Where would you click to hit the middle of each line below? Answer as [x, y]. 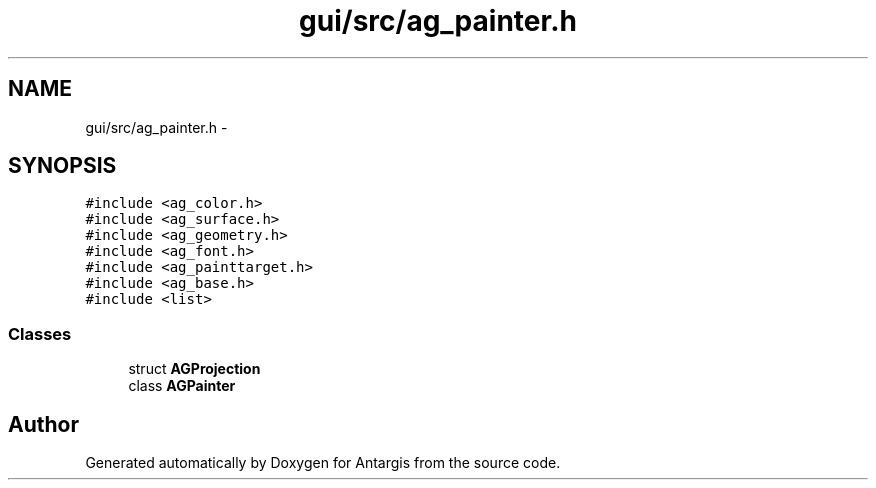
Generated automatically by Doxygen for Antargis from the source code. [323, 463]
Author [43, 424]
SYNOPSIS [62, 166]
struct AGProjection [194, 369]
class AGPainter [182, 386]
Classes [40, 333]
